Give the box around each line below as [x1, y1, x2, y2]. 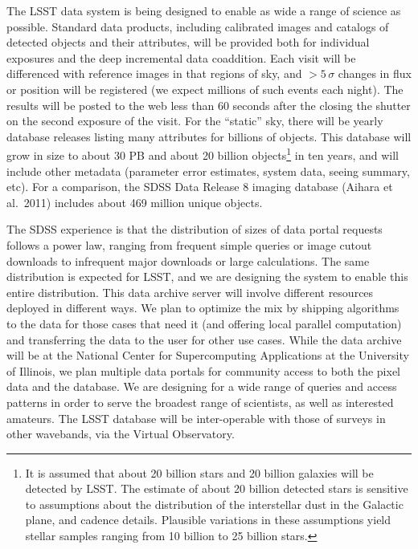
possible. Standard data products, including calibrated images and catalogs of [6, 18, 389, 35]
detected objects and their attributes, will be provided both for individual [6, 34, 370, 51]
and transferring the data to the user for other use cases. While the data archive [6, 331, 402, 348]
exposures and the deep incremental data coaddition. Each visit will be [6, 49, 356, 66]
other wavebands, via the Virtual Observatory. [6, 425, 235, 442]
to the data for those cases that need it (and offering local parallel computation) [6, 315, 402, 331]
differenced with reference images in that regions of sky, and [6, 65, 302, 82]
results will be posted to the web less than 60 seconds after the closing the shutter [6, 96, 411, 113]
